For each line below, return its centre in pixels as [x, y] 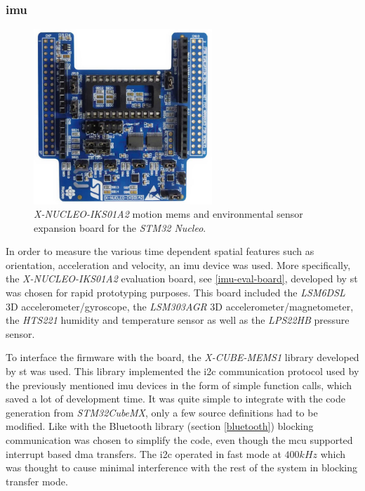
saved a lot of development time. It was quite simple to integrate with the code [175, 399]
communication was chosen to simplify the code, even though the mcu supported [179, 440]
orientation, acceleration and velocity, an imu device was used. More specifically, [178, 264]
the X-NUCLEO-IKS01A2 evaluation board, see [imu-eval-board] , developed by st [182, 279]
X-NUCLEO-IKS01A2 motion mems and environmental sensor [168, 214]
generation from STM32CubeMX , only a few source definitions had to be [162, 412]
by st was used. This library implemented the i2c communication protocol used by [182, 371]
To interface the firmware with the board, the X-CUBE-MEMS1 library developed [182, 357]
